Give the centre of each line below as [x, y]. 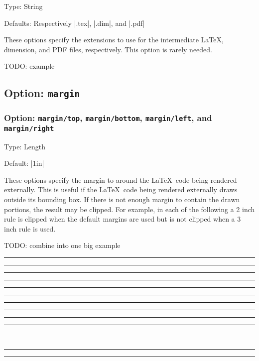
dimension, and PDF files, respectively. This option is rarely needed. [108, 49]
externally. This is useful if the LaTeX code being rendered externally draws [121, 189]
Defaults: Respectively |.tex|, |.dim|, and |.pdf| [74, 23]
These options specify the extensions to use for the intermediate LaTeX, [114, 40]
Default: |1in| [24, 163]
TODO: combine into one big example [62, 245]
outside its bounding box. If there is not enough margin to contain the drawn [122, 199]
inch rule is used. [30, 228]
